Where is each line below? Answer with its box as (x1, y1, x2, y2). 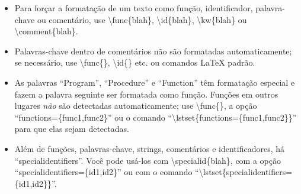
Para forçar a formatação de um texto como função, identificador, (14, 2, 253, 14)
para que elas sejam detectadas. (14, 122, 129, 135)
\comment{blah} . (14, 25, 78, 37)
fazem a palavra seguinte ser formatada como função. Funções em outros (14, 88, 278, 100)
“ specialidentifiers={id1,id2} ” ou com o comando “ (14, 166, 199, 178)
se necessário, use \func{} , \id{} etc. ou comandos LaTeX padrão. (14, 56, 255, 69)
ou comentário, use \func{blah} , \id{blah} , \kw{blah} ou (37, 13, 247, 25)
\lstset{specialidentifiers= (198, 166, 293, 178)
